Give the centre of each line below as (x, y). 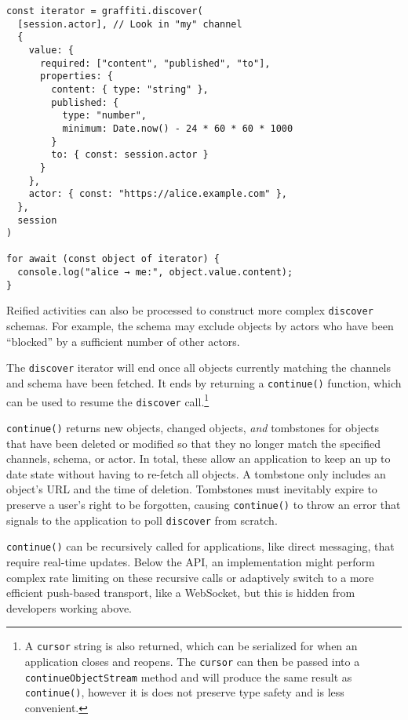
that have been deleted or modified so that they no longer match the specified (193, 443)
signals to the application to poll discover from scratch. (142, 520)
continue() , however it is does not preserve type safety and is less (184, 692)
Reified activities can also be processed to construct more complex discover (190, 310)
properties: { (76, 76)
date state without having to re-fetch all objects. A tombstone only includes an (196, 473)
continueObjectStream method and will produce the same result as (188, 676)
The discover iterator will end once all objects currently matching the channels (199, 367)
